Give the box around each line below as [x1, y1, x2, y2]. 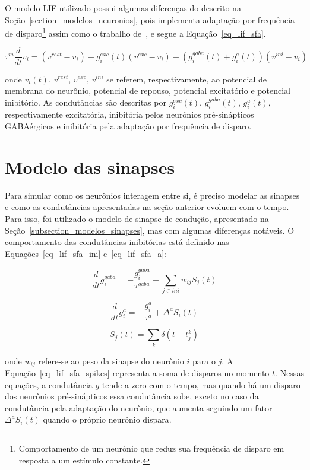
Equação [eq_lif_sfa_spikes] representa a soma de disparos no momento [5, 367, 270, 379]
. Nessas [275, 367, 304, 379]
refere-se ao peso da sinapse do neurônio [38, 354, 184, 367]
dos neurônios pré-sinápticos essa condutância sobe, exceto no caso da [5, 390, 259, 402]
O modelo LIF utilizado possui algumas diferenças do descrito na [5, 2, 241, 14]
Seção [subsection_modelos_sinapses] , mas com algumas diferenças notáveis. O [5, 224, 295, 236]
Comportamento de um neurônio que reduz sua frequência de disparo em [18, 442, 284, 455]
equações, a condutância [5, 378, 93, 390]
